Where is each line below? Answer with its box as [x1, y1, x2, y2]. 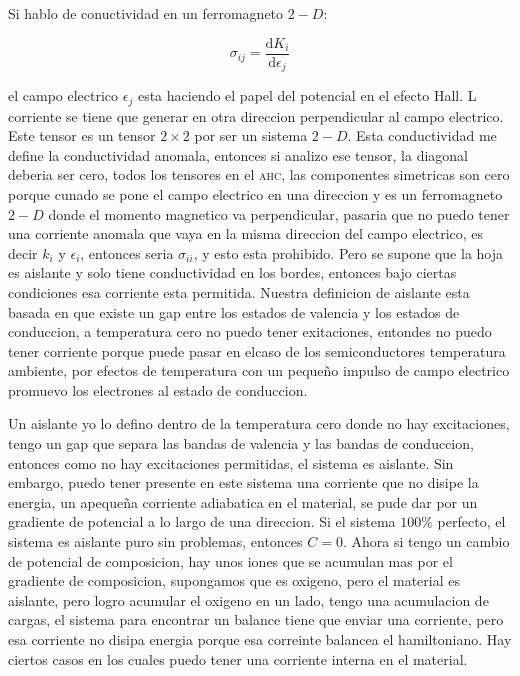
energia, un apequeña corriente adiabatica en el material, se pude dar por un [8, 491, 478, 512]
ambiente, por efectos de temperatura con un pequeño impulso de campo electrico [8, 360, 510, 381]
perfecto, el [437, 511, 506, 532]
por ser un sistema [194, 125, 308, 146]
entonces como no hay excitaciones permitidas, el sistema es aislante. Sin [8, 452, 454, 473]
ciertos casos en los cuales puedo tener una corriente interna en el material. [8, 648, 468, 669]
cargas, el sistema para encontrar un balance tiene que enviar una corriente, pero [8, 609, 504, 630]
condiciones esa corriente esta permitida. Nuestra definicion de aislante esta [8, 281, 470, 302]
